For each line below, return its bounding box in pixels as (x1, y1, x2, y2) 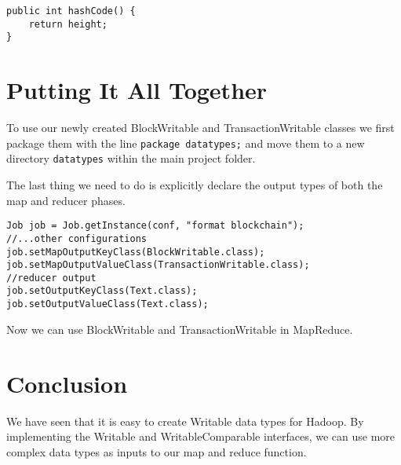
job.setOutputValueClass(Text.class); (6, 298, 209, 310)
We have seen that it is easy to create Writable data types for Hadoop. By (6, 412, 364, 429)
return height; (28, 18, 108, 30)
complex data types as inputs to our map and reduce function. (6, 443, 307, 460)
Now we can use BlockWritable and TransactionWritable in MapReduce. (6, 320, 353, 337)
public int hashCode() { (6, 5, 136, 16)
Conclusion (6, 367, 128, 399)
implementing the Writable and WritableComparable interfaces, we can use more (6, 428, 396, 445)
